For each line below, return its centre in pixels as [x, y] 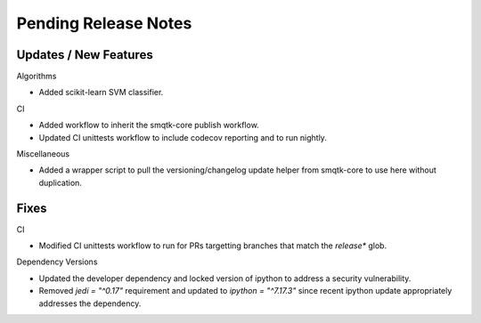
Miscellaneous [43, 154]
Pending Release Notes [104, 23]
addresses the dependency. [90, 303]
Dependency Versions [57, 262]
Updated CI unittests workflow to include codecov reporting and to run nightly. [183, 137]
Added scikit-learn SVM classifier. [101, 93]
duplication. [60, 182]
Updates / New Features [85, 55]
